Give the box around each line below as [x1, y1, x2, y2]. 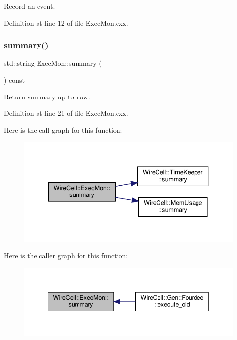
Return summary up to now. [4, 91, 90, 101]
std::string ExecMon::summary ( [4, 58, 102, 68]
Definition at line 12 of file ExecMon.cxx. [4, 17, 128, 28]
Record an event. [4, 1, 55, 11]
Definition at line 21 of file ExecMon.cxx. [4, 108, 128, 118]
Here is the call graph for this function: [4, 124, 122, 135]
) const [4, 75, 25, 85]
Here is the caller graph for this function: [4, 250, 128, 261]
